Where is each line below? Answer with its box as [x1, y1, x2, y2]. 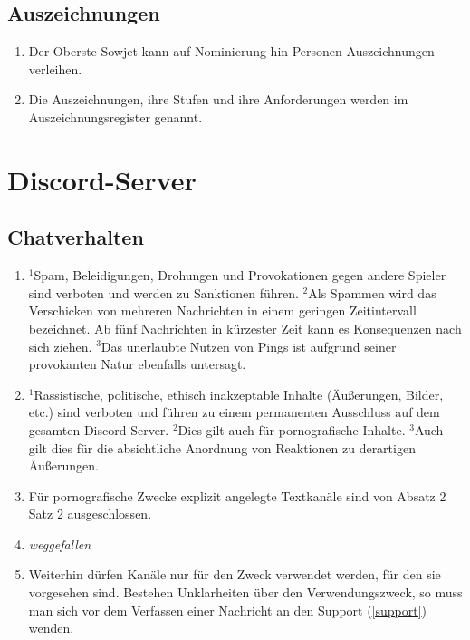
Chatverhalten [7, 223, 144, 251]
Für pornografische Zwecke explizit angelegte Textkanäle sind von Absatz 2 [28, 486, 446, 505]
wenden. [28, 618, 74, 637]
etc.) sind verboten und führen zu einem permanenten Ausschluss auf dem [28, 402, 440, 422]
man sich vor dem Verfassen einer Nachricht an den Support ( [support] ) [28, 600, 427, 619]
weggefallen [28, 534, 91, 553]
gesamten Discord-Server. [28, 420, 169, 439]
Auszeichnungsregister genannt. [28, 107, 203, 126]
